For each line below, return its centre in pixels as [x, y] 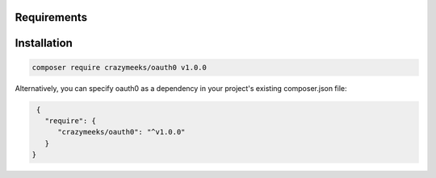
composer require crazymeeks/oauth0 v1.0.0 [119, 67]
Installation [44, 43]
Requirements [51, 17]
